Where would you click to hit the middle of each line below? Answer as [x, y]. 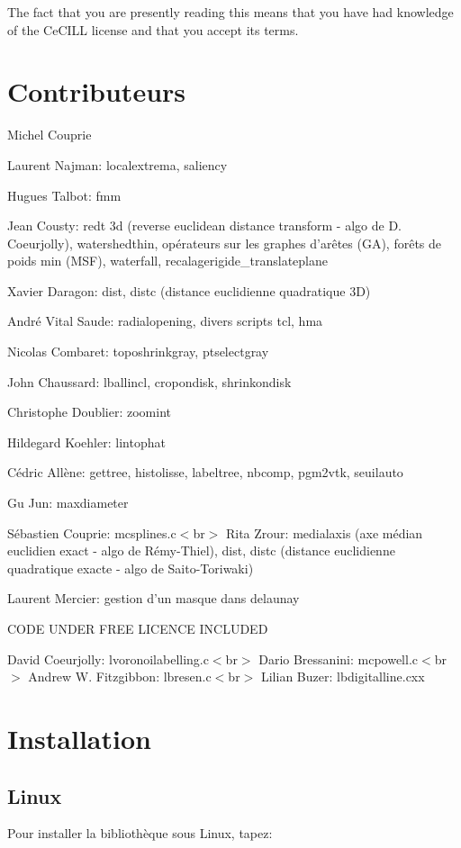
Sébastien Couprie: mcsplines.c [92, 532]
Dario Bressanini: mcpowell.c [338, 659]
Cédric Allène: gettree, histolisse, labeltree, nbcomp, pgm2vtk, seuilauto [205, 472]
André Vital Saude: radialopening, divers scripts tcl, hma [165, 321]
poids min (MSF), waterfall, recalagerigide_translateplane [167, 261]
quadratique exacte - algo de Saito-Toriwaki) [131, 568]
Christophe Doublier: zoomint [89, 412]
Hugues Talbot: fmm [64, 195]
